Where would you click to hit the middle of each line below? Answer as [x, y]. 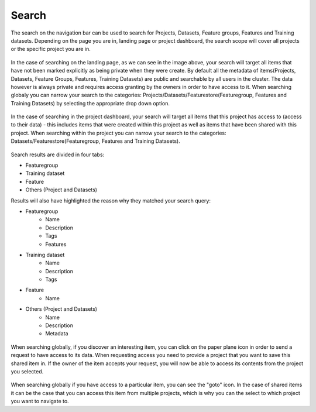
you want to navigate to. [40, 401]
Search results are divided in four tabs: [58, 154]
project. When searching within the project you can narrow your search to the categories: [118, 133]
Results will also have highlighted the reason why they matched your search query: [111, 200]
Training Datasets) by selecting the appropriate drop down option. [90, 103]
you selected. [27, 371]
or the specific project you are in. [51, 49]
